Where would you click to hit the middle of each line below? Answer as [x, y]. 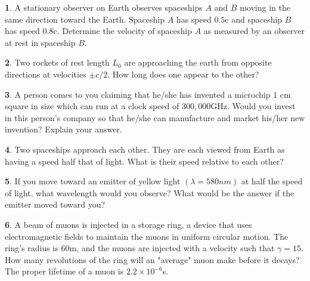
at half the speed [272, 181]
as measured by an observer [254, 31]
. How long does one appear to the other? [183, 74]
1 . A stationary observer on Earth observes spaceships [104, 7]
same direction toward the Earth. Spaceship [85, 19]
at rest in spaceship [40, 42]
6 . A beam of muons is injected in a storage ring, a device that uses [128, 224]
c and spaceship [254, 19]
